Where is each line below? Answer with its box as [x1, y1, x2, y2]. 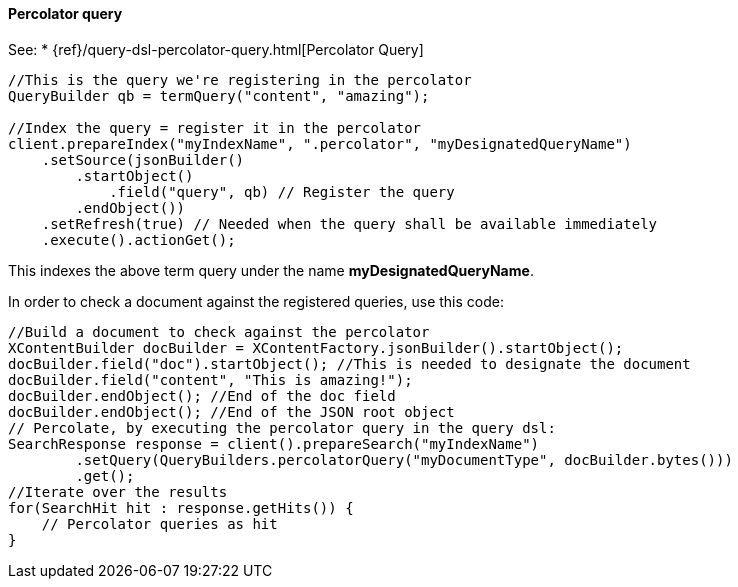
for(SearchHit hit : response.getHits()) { [8, 499, 354, 516]
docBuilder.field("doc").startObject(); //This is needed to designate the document [8, 355, 691, 372]
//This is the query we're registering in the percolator [8, 71, 472, 88]
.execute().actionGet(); [41, 231, 236, 248]
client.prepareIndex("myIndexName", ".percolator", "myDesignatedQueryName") [8, 135, 632, 152]
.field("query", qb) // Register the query [109, 183, 455, 200]
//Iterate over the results [8, 483, 228, 500]
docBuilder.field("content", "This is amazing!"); [8, 371, 413, 388]
